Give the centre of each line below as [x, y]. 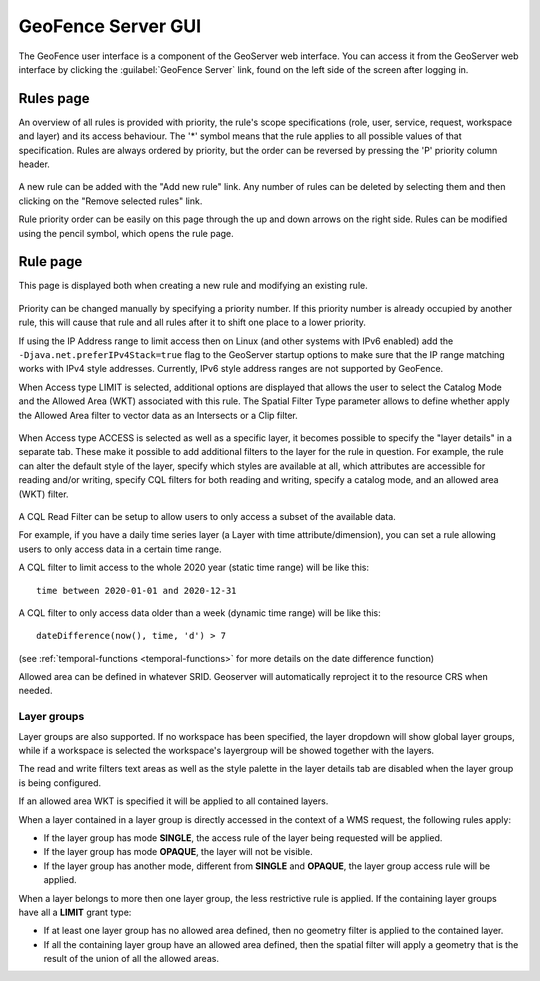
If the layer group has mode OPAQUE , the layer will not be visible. [178, 852]
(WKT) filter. [43, 494]
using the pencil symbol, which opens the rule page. [126, 233]
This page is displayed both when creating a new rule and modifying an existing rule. [193, 286]
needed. [35, 691]
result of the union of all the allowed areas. [131, 959]
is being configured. [60, 782]
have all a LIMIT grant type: [75, 912]
